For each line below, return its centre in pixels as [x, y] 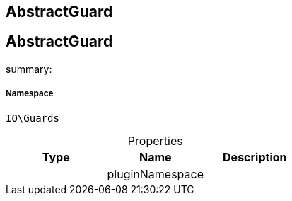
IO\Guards [33, 118]
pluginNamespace [156, 174]
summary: [29, 69]
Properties [155, 140]
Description [255, 157]
